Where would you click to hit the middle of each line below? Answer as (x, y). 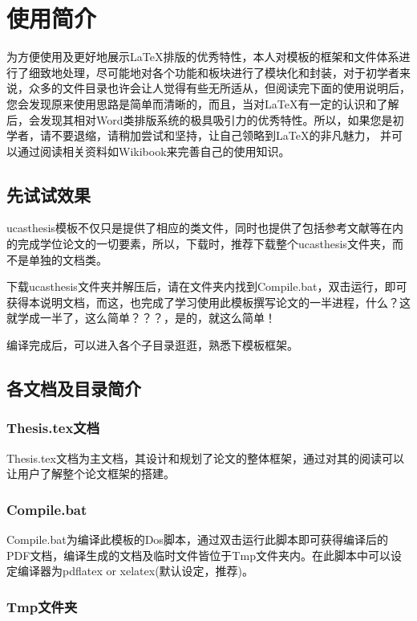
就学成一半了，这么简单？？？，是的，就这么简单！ (141, 318)
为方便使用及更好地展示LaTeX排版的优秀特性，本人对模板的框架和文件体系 (203, 57)
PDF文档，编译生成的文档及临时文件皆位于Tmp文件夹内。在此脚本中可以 (198, 555)
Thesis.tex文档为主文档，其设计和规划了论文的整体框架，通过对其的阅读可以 (205, 458)
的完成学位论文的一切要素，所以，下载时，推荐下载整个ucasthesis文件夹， (199, 244)
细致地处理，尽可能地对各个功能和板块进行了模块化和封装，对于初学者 (214, 72)
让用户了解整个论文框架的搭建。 (91, 474)
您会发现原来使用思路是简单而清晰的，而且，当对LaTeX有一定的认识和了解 (203, 103)
